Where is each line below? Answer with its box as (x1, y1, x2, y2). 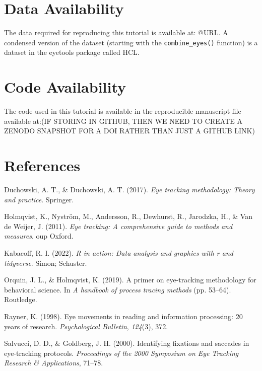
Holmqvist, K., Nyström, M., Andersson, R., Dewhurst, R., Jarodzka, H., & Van (4, 211, 252, 221)
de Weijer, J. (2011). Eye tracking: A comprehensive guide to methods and (4, 220, 233, 231)
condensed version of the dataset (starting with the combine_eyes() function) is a (4, 37, 258, 47)
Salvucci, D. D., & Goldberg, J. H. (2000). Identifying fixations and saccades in (4, 338, 249, 348)
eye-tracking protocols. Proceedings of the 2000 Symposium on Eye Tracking (4, 347, 239, 358)
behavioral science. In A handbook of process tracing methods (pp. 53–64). (4, 284, 231, 294)
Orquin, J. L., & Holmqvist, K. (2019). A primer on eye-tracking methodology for (4, 274, 256, 285)
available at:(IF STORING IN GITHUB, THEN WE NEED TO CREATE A (4, 115, 242, 126)
